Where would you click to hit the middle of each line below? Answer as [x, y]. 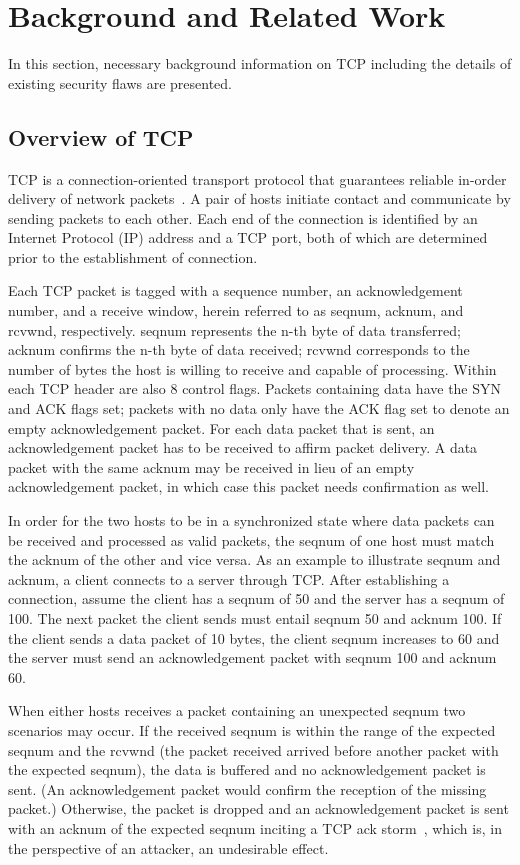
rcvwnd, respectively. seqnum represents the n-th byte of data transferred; [234, 329]
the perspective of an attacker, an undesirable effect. [168, 847]
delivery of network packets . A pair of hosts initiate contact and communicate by [259, 198]
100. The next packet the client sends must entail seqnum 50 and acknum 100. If [255, 617]
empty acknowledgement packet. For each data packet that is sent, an [221, 427]
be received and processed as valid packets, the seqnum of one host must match [251, 539]
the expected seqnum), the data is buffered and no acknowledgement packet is [247, 769]
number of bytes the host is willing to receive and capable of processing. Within [252, 368]
